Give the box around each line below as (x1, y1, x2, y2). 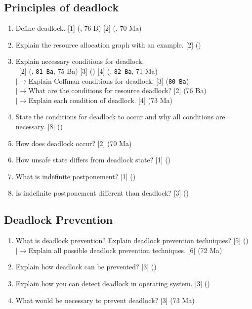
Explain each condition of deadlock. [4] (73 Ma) (28, 95, 172, 105)
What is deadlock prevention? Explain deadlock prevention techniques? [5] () (15, 235, 249, 246)
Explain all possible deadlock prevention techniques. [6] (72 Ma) (28, 245, 222, 255)
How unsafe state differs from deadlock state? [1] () (15, 154, 171, 165)
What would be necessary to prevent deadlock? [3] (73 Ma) (15, 295, 195, 305)
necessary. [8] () (15, 121, 63, 132)
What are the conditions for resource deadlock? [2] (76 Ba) (28, 85, 207, 96)
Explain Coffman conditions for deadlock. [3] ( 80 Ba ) (28, 75, 189, 86)
